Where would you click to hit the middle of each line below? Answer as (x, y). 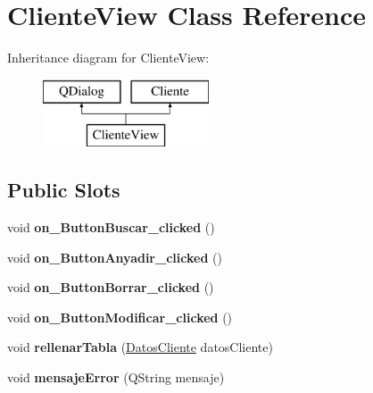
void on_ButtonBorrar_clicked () (111, 287)
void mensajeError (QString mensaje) (116, 377)
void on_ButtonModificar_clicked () (120, 317)
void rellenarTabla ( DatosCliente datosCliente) (140, 347)
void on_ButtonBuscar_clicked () (111, 227)
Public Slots (64, 190)
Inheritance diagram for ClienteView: (108, 58)
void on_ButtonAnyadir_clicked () (115, 257)
